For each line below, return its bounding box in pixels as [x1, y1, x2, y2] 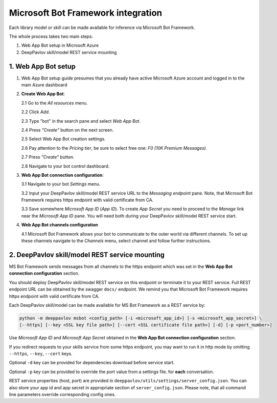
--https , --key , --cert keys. [9, 351, 73, 357]
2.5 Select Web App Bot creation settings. [21, 136, 106, 142]
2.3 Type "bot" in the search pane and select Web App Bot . [21, 118, 141, 124]
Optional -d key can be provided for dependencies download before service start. [9, 360, 175, 366]
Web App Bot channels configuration [21, 222, 98, 228]
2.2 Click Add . [21, 109, 50, 115]
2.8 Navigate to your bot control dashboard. [21, 163, 110, 169]
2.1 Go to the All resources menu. [21, 100, 88, 106]
